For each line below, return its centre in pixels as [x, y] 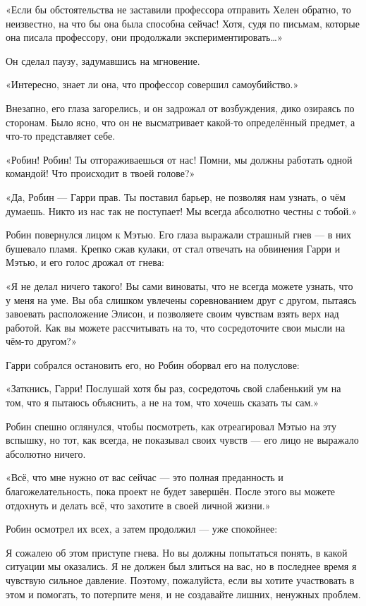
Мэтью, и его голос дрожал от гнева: [85, 262]
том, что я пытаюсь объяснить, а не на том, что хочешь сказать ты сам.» [163, 402]
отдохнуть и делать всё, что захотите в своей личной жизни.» [138, 505]
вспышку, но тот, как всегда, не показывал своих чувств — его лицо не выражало [182, 440]
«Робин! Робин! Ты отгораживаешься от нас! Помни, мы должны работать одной [179, 159]
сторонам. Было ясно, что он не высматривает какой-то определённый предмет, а [181, 122]
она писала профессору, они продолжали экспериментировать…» [144, 37]
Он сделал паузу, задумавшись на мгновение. [103, 60]
